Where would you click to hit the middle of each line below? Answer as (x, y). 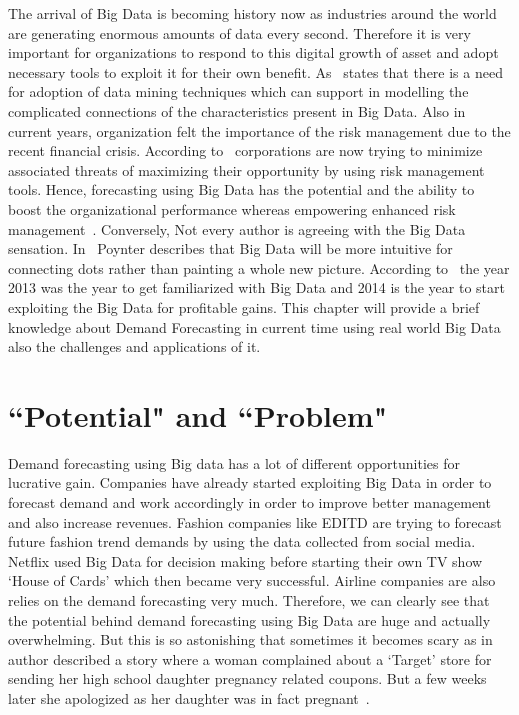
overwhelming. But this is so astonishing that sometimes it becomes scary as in (250, 639)
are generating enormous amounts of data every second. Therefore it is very (239, 32)
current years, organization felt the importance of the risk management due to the (259, 130)
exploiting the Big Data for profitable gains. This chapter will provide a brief (244, 306)
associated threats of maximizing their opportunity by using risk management (246, 169)
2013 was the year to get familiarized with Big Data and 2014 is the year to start (256, 287)
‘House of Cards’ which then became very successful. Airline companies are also (252, 580)
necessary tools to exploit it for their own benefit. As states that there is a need (255, 71)
